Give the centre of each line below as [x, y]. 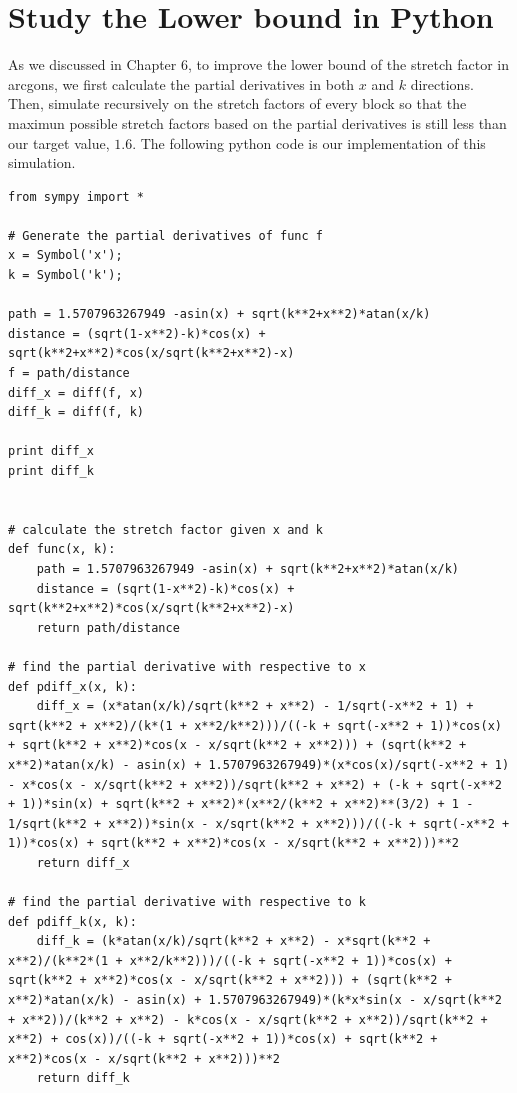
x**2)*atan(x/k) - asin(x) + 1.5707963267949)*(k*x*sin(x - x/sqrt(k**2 [255, 1000]
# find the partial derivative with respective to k [187, 902]
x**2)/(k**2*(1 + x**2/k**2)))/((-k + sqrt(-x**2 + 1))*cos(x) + [230, 960]
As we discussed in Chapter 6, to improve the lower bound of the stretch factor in [259, 64]
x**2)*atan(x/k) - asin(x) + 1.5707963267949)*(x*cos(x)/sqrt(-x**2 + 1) [259, 764]
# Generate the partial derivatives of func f [165, 235]
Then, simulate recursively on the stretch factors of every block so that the [237, 103]
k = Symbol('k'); [65, 275]
